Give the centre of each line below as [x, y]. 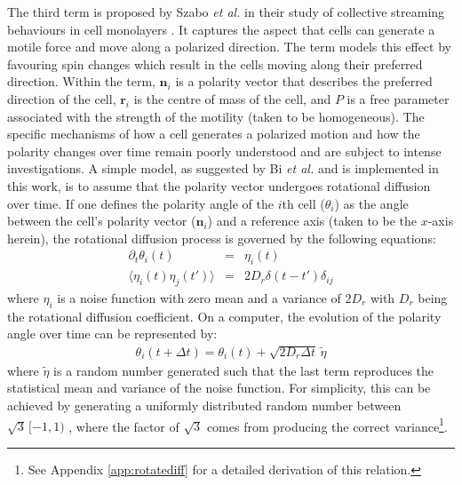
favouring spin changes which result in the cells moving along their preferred [215, 64]
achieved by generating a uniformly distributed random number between [204, 405]
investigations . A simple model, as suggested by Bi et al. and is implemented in [223, 168]
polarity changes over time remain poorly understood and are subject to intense [224, 151]
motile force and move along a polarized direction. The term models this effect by [229, 47]
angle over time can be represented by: [112, 334]
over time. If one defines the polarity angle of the [140, 203]
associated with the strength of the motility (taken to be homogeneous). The [216, 116]
